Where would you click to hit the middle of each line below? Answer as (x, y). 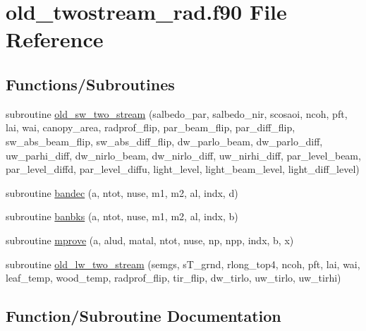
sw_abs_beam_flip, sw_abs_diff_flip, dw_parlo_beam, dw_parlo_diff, (164, 141)
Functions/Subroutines (90, 84)
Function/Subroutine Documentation (144, 316)
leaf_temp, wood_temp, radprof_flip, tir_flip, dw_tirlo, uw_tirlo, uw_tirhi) (173, 278)
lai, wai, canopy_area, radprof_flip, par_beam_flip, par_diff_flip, (151, 127)
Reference (55, 39)
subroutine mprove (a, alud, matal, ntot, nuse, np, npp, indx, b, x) (150, 240)
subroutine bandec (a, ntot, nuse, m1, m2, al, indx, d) (122, 192)
